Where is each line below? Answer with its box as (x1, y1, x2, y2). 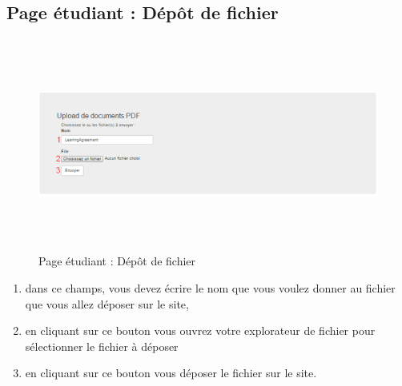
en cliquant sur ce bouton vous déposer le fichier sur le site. (25, 364, 317, 381)
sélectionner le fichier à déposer (25, 337, 179, 354)
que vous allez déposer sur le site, (25, 295, 189, 312)
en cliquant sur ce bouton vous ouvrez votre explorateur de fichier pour (25, 322, 376, 339)
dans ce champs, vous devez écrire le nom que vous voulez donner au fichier (25, 279, 396, 296)
